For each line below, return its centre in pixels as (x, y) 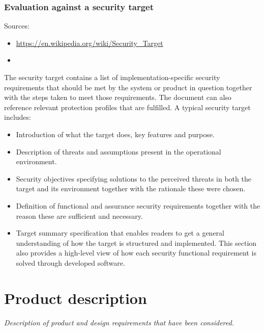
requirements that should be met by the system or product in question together (128, 87)
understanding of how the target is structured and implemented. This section (136, 243)
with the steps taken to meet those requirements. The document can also (118, 97)
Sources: (17, 26)
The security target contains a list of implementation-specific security (112, 77)
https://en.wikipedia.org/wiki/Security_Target (90, 43)
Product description (76, 298)
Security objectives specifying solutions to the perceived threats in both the (134, 178)
